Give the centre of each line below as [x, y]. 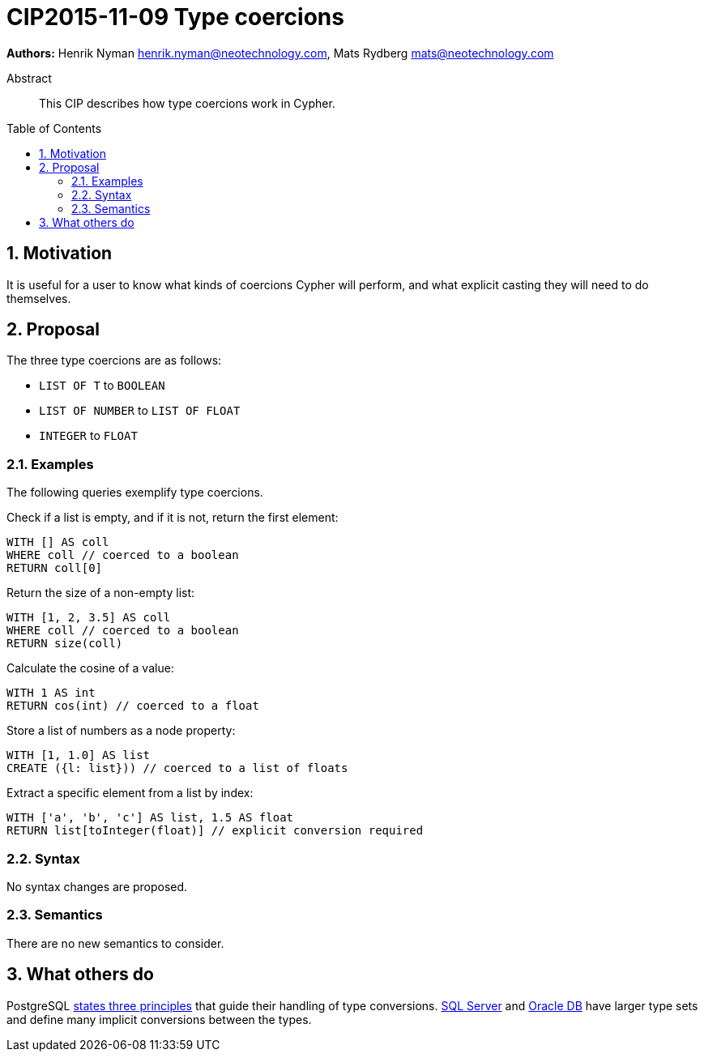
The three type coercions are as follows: [114, 360]
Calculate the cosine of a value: [90, 668]
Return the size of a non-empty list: [101, 593]
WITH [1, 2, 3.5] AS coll [89, 618]
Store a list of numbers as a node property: [121, 731]
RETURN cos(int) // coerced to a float [133, 706]
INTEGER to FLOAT [88, 436]
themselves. [39, 298]
